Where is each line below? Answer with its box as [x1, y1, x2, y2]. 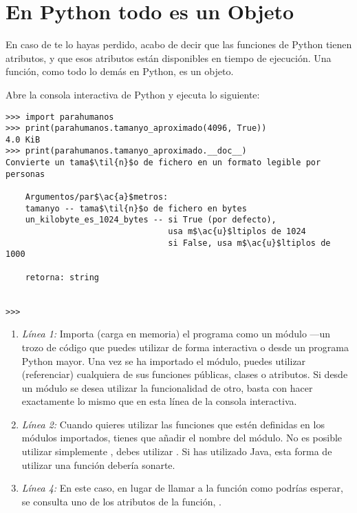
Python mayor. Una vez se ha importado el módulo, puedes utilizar [21, 353, 306, 368]
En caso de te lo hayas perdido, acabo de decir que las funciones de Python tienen [6, 37, 352, 52]
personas [6, 169, 45, 179]
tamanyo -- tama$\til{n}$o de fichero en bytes [25, 203, 247, 213]
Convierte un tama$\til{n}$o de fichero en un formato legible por [6, 158, 321, 168]
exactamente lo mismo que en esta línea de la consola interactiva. [21, 394, 297, 408]
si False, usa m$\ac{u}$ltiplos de [168, 238, 331, 248]
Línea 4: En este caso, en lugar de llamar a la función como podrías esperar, [21, 481, 343, 495]
